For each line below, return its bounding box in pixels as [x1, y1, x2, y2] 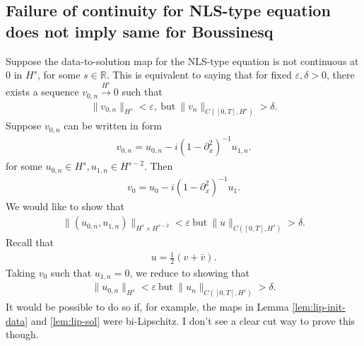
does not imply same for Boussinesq [6, 20, 274, 42]
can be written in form [64, 118, 162, 133]
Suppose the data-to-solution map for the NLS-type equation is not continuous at [6, 53, 359, 68]
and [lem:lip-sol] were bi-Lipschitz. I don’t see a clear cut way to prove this [30, 313, 356, 328]
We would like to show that [6, 199, 125, 214]
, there [327, 67, 355, 82]
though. [6, 327, 39, 342]
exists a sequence [6, 84, 79, 99]
